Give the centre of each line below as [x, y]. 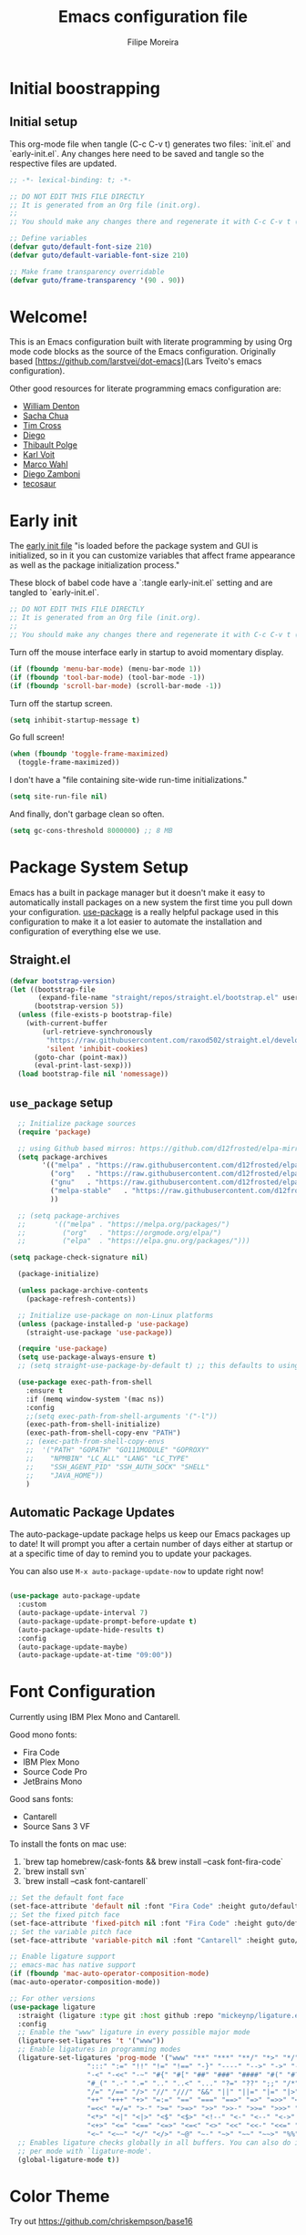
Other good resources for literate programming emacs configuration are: [145, 388]
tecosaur [39, 484]
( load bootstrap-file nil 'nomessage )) [93, 1074]
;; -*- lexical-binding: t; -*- [71, 180]
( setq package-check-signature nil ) [79, 1258]
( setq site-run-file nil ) [58, 797]
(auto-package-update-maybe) [73, 1647]
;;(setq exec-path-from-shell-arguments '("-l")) [122, 1416]
